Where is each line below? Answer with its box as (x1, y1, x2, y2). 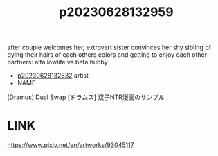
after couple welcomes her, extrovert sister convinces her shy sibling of (7, 43, 211, 52)
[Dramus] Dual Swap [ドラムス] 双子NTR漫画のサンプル (7, 93, 165, 101)
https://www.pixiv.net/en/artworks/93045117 (7, 141, 134, 149)
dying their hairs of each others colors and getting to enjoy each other (7, 51, 208, 59)
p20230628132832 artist (17, 71, 89, 80)
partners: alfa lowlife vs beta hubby (7, 58, 109, 67)
